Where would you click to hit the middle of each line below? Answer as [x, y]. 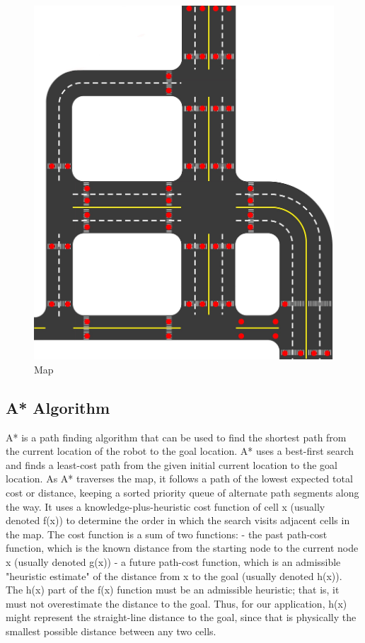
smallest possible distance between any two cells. [111, 631]
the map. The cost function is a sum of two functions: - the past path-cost [167, 534]
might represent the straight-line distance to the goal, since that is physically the [181, 617]
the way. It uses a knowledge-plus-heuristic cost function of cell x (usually [166, 506]
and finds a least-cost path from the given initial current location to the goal [172, 464]
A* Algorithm [58, 407]
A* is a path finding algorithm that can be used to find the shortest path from [176, 437]
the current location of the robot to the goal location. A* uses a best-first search [180, 451]
